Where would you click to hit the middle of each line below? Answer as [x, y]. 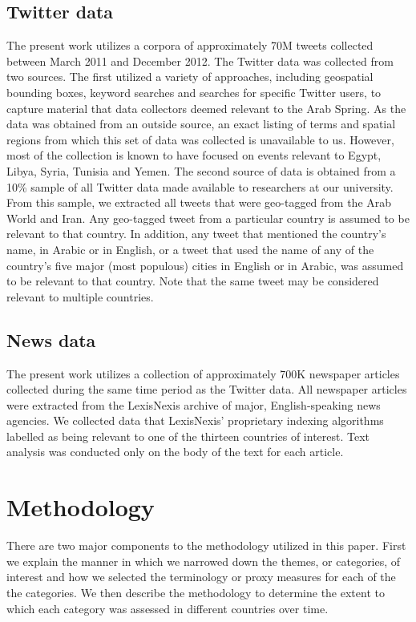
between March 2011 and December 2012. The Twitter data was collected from [200, 61]
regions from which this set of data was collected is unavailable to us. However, [200, 139]
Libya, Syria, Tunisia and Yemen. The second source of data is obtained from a [201, 170]
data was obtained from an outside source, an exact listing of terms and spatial [201, 124]
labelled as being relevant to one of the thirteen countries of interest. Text [188, 436]
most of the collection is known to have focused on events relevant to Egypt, [194, 155]
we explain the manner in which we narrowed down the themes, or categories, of [204, 561]
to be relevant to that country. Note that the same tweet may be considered [193, 281]
